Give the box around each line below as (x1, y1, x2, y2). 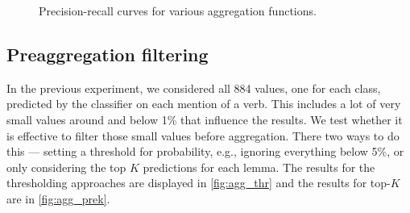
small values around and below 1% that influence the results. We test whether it (6, 111, 403, 127)
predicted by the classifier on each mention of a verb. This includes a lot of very (6, 95, 401, 112)
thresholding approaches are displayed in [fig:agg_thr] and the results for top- (6, 174, 391, 191)
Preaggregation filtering (6, 41, 209, 66)
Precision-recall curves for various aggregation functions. (39, 2, 317, 19)
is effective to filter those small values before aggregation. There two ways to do (6, 127, 400, 144)
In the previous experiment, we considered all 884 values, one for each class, (6, 79, 381, 96)
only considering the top (6, 158, 126, 175)
